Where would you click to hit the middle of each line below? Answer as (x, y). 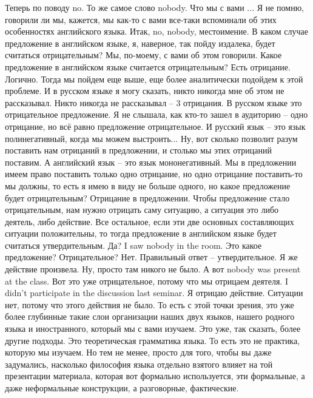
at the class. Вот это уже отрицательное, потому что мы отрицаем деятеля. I (146, 281)
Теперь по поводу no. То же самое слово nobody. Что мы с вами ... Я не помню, (154, 7)
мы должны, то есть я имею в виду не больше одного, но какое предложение (148, 185)
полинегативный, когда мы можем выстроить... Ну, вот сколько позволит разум (151, 138)
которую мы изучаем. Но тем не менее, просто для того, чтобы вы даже (138, 352)
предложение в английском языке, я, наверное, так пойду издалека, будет (140, 43)
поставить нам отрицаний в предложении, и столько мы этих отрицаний (139, 150)
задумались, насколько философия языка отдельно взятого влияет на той (139, 364)
